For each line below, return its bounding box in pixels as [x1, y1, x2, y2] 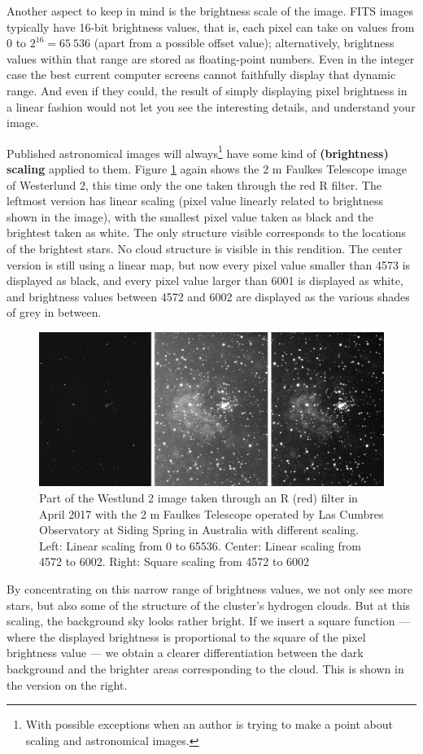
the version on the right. [7, 676, 128, 693]
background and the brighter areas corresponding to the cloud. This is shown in [7, 660, 404, 677]
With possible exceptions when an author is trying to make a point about [25, 716, 393, 733]
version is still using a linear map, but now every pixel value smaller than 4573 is [7, 256, 411, 273]
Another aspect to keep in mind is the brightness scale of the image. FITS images [7, 2, 414, 19]
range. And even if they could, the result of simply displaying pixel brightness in [7, 81, 408, 99]
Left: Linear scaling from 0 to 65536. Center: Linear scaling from [39, 537, 362, 554]
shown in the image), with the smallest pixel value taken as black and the [7, 208, 373, 225]
